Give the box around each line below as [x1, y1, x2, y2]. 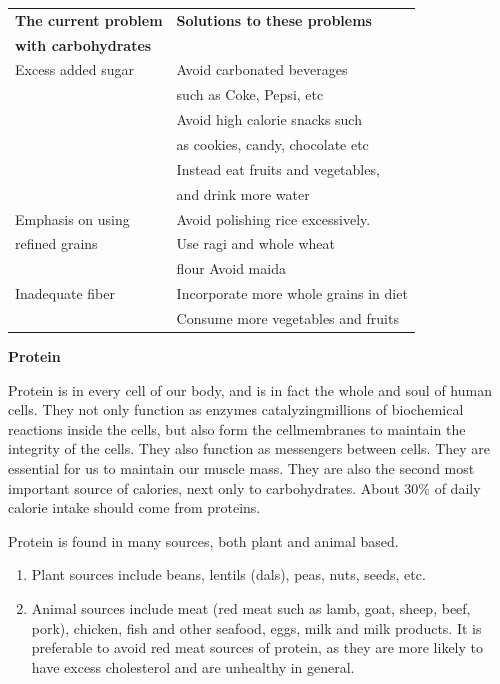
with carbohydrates [15, 34, 152, 55]
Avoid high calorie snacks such [176, 109, 362, 130]
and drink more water [176, 183, 310, 204]
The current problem [15, 9, 163, 30]
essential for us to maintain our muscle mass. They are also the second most [8, 457, 475, 478]
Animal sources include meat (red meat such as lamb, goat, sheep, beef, [31, 597, 471, 618]
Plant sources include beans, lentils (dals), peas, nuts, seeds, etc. [31, 564, 426, 585]
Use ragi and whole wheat [176, 233, 335, 254]
